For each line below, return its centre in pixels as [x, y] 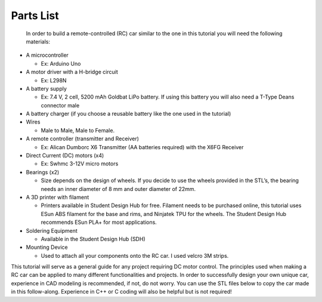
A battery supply [46, 88]
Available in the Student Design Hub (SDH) [93, 239]
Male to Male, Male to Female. [78, 130]
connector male [60, 105]
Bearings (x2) [43, 172]
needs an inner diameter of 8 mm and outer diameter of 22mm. [118, 189]
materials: [38, 41]
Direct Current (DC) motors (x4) [65, 156]
